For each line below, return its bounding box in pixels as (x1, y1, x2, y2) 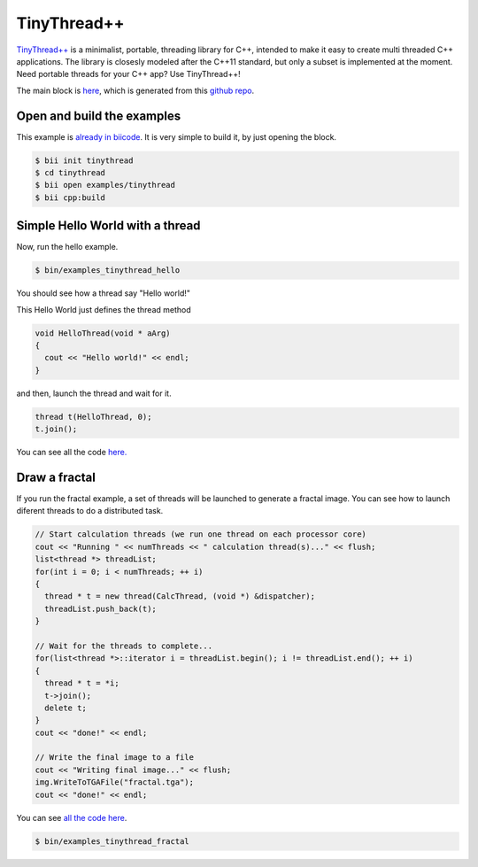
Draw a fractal (16, 469, 96, 484)
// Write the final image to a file (35, 753, 195, 762)
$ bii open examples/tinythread (35, 180, 176, 190)
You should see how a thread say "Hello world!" (16, 288, 190, 298)
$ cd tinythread (35, 168, 106, 177)
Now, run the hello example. (16, 242, 119, 252)
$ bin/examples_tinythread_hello (35, 266, 181, 275)
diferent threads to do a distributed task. (16, 506, 164, 516)
